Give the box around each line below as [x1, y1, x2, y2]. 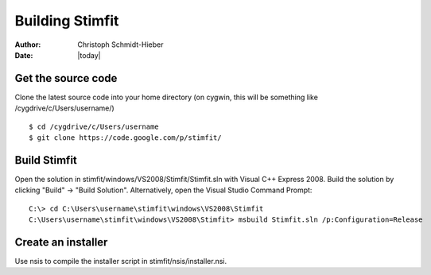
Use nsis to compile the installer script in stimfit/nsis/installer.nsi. [14, 257, 227, 265]
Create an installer [14, 235, 108, 249]
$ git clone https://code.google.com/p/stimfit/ [29, 134, 222, 142]
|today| [77, 50, 101, 60]
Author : [14, 40, 41, 49]
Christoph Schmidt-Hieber [77, 40, 164, 49]
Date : [14, 50, 33, 60]
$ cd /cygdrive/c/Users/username [29, 122, 159, 131]
